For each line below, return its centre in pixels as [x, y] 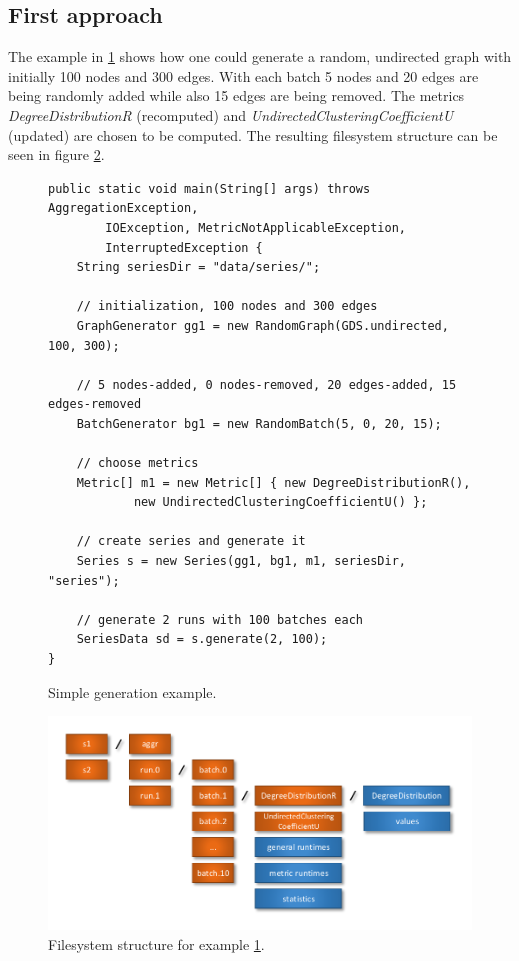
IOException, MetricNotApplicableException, [255, 227]
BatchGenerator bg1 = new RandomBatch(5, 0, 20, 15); [259, 423]
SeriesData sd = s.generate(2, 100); [202, 639]
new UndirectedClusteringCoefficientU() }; [280, 502]
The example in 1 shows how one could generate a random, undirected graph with [260, 56]
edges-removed [95, 404]
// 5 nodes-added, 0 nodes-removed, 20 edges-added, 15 [266, 384]
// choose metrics [137, 463]
